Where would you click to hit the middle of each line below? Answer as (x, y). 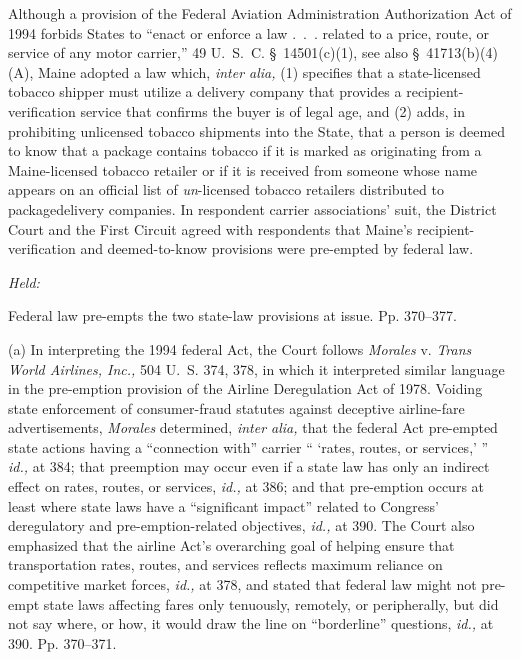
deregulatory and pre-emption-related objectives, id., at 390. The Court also (241, 525)
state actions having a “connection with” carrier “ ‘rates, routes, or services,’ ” (248, 446)
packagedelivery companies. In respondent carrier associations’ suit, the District (252, 208)
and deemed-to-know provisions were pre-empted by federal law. (277, 248)
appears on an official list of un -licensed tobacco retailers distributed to (226, 189)
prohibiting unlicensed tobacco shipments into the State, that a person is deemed (257, 130)
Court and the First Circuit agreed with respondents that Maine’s (210, 228)
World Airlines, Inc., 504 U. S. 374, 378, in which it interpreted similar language (256, 368)
